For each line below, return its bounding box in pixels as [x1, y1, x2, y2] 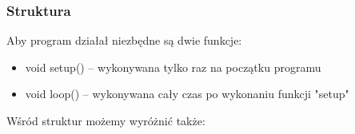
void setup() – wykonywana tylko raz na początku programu [25, 58, 321, 75]
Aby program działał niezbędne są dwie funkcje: [6, 32, 242, 49]
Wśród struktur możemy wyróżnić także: [6, 112, 205, 128]
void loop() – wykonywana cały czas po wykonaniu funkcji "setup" [25, 85, 349, 102]
